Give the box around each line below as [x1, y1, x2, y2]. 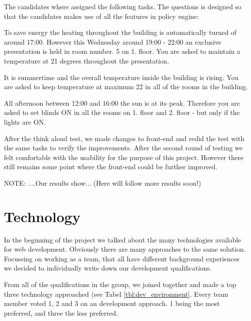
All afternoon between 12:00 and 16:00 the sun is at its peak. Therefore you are [4, 97, 240, 108]
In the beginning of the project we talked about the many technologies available [4, 234, 241, 244]
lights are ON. [4, 116, 46, 127]
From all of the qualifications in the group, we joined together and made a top [4, 279, 236, 289]
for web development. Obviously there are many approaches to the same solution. [4, 244, 246, 254]
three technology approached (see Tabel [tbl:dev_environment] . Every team [4, 289, 228, 299]
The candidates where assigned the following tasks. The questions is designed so [4, 1, 241, 11]
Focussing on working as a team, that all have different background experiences [4, 253, 239, 263]
